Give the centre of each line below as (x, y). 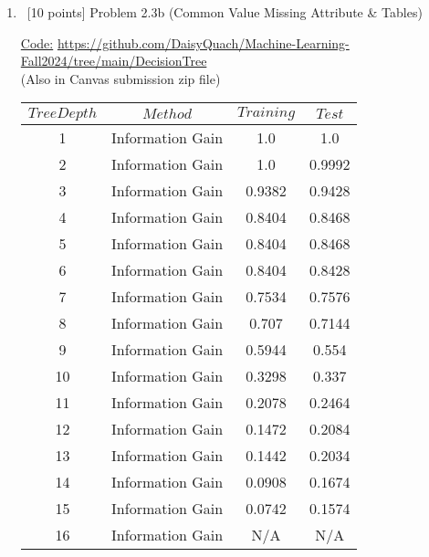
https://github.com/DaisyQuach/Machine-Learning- (203, 42)
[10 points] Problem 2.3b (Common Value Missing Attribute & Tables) (225, 12)
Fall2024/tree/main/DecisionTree (114, 61)
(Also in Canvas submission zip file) (120, 78)
